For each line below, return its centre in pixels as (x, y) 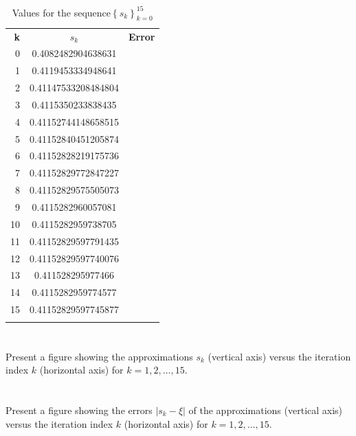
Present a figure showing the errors (79, 410)
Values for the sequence (62, 12)
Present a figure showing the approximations (99, 356)
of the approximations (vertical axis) (266, 410)
